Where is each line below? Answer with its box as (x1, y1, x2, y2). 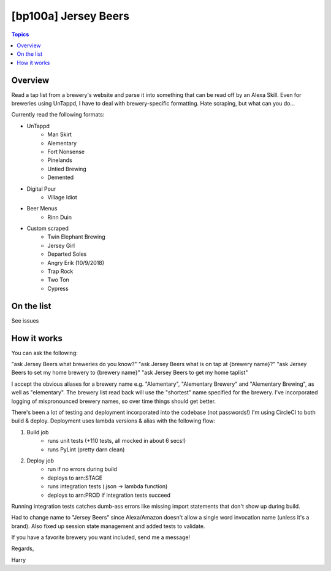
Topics (11, 31, 29, 38)
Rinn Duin (47, 213, 72, 221)
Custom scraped (26, 224, 69, 232)
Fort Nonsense (47, 148, 85, 155)
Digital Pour (26, 185, 56, 193)
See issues (11, 316, 39, 324)
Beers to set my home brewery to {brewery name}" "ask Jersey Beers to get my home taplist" (11, 369, 248, 377)
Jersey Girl (47, 242, 75, 249)
